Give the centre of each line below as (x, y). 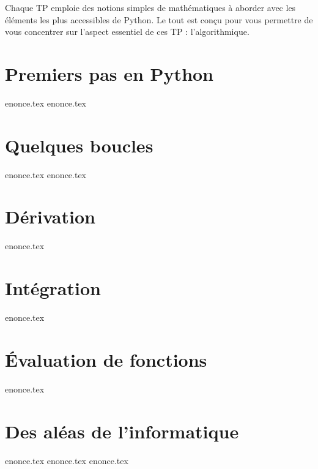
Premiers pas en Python (109, 73)
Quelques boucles (79, 145)
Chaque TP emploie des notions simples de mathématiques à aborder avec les (150, 7)
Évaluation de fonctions (106, 359)
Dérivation (50, 216)
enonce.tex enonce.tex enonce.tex (67, 460)
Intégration (53, 288)
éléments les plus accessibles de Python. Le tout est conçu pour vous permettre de (159, 19)
